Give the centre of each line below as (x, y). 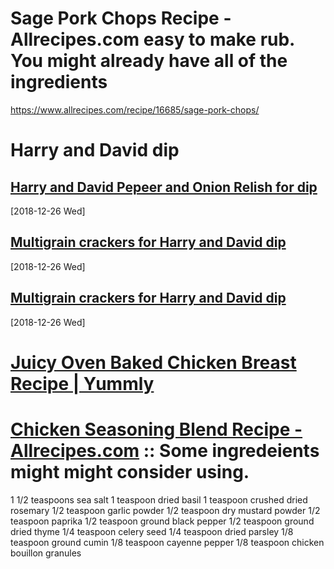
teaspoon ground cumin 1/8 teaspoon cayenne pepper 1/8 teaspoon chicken (167, 542)
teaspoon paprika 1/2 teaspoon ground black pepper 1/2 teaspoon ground (162, 521)
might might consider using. (130, 471)
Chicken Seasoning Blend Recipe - (156, 429)
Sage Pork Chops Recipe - (121, 18)
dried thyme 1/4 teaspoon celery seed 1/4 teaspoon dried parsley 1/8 (152, 531)
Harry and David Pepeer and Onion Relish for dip (164, 187)
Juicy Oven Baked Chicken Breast (153, 362)
